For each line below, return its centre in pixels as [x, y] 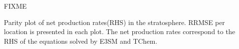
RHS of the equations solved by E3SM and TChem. [81, 41]
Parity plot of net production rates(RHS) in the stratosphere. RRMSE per [114, 22]
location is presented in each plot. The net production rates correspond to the [119, 31]
